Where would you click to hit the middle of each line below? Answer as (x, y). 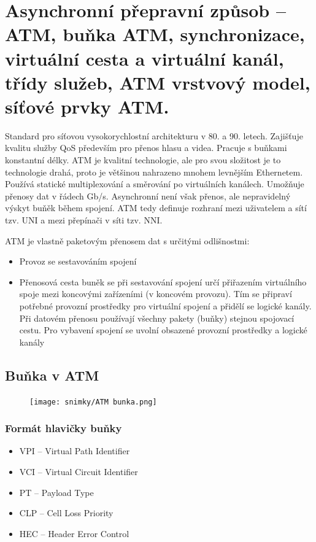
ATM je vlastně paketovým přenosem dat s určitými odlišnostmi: (127, 240)
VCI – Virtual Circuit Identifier (79, 472)
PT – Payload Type (56, 492)
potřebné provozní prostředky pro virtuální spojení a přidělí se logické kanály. (165, 306)
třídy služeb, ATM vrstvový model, (158, 82)
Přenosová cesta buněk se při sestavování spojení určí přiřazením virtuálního (163, 281)
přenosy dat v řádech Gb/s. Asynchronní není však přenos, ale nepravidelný (148, 196)
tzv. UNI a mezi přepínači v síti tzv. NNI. (84, 220)
